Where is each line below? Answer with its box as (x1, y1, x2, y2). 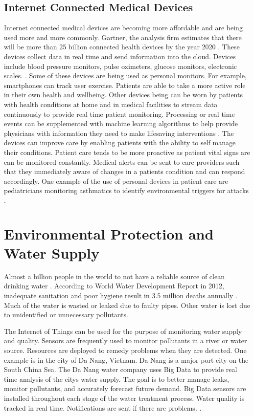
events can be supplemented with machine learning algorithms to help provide (4, 118, 238, 129)
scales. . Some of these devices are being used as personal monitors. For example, (4, 70, 247, 81)
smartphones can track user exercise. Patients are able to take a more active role (4, 80, 246, 90)
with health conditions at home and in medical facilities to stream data (4, 99, 218, 109)
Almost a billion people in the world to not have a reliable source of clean (4, 271, 225, 281)
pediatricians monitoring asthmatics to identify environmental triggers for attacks (4, 185, 249, 196)
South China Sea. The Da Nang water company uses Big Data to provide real (4, 364, 237, 374)
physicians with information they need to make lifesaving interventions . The (4, 128, 234, 138)
